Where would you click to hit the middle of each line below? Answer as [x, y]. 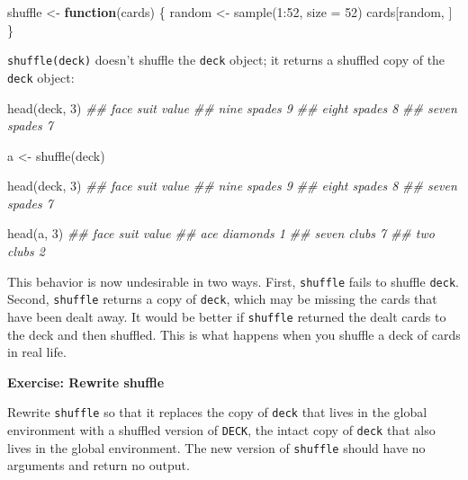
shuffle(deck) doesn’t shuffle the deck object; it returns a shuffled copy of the [226, 60]
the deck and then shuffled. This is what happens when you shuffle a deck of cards [234, 334]
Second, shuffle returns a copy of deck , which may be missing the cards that [222, 299]
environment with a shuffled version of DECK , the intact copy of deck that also [221, 430]
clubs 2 [26, 251]
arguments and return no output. [99, 465]
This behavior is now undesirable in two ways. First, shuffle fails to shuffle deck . [233, 281]
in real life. [37, 352]
